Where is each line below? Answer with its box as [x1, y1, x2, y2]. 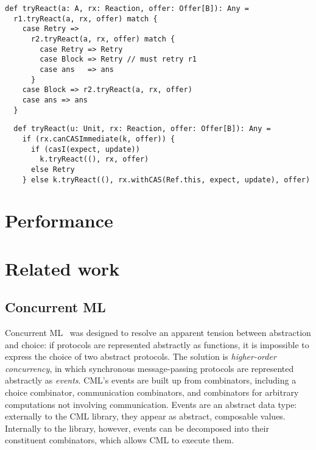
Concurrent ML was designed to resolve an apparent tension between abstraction [5, 326, 311, 339]
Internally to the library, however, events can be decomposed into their [5, 421, 269, 434]
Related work [5, 255, 120, 280]
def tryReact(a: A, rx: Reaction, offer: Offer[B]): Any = [5, 4, 249, 13]
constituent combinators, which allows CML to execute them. [5, 434, 234, 446]
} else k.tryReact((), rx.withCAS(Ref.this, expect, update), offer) [22, 175, 311, 184]
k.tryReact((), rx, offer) [40, 155, 149, 164]
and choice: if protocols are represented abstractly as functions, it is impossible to [5, 338, 309, 351]
